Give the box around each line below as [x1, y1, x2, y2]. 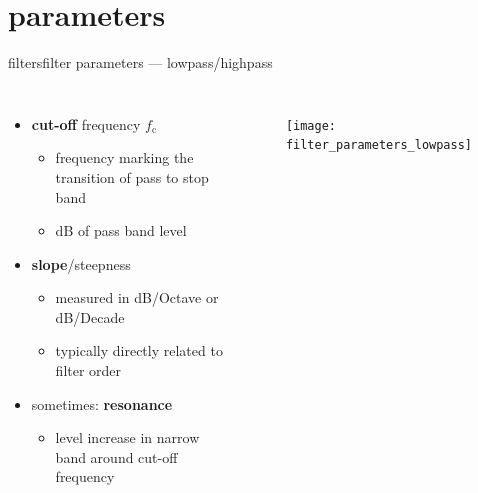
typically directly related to [55, 340, 223, 361]
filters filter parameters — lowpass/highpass [8, 52, 273, 73]
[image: [285, 118, 336, 133]
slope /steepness [31, 253, 131, 274]
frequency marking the [55, 147, 194, 168]
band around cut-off [55, 446, 178, 467]
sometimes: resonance [31, 393, 173, 414]
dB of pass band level [55, 220, 187, 241]
